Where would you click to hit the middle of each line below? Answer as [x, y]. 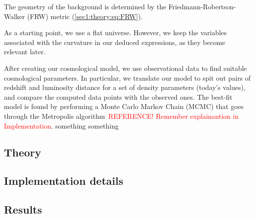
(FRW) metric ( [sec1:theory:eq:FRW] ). [85, 16]
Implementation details [64, 181]
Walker [14, 16]
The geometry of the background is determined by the [85, 6]
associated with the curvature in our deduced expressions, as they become [115, 42]
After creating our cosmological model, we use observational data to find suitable [126, 68]
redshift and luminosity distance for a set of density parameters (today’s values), [125, 87]
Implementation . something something [61, 125]
